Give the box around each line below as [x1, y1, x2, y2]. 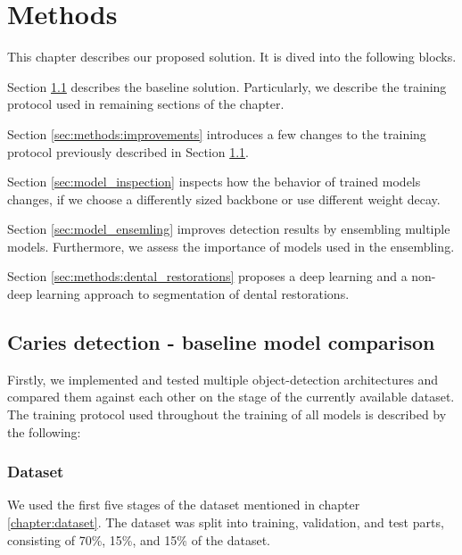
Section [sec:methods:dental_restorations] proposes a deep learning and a [7, 267, 408, 286]
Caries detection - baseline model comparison [7, 328, 435, 356]
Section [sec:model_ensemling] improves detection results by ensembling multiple [7, 220, 450, 238]
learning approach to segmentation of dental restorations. [36, 285, 350, 303]
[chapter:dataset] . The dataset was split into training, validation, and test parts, [7, 513, 444, 532]
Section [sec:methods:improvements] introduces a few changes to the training [7, 124, 426, 143]
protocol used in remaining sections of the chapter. [7, 95, 285, 113]
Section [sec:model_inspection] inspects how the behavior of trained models [7, 172, 421, 191]
